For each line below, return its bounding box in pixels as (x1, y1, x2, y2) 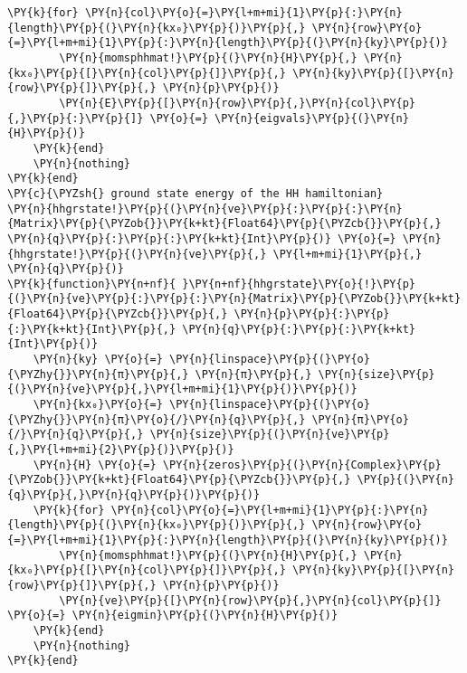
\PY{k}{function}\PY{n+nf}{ (7, 277, 176, 290)
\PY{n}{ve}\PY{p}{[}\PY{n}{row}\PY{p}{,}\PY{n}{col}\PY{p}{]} (59, 593, 442, 607)
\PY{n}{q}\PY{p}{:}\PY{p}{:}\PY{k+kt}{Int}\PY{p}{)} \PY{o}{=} (7, 232, 396, 245)
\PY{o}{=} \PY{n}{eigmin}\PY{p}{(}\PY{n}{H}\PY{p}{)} (7, 609, 338, 622)
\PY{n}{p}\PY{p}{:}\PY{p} (233, 308, 390, 321)
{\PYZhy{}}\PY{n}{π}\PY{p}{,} (7, 367, 189, 381)
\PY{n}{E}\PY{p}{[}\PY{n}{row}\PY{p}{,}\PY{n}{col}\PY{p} (59, 96, 416, 109)
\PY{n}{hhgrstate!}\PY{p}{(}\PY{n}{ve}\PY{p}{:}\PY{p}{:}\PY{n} (7, 202, 403, 215)
